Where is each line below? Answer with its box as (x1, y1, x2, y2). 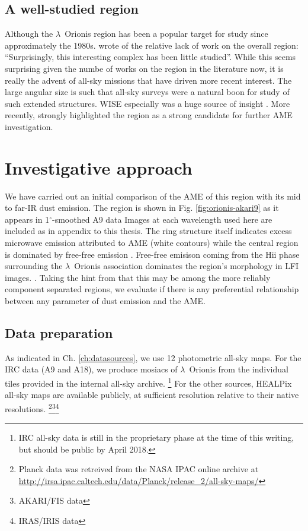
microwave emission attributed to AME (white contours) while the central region (5, 236, 299, 249)
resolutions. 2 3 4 (5, 400, 59, 415)
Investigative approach (5, 155, 192, 179)
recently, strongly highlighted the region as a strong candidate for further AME (5, 109, 293, 121)
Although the (5, 27, 53, 40)
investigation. (5, 120, 53, 132)
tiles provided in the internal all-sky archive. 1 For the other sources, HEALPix (5, 375, 292, 389)
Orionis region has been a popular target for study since (65, 27, 268, 40)
